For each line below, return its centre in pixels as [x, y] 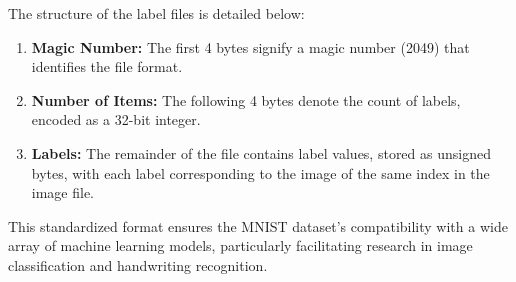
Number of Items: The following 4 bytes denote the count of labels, [246, 99]
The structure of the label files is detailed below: [156, 13]
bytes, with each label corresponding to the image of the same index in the [260, 172]
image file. [63, 192]
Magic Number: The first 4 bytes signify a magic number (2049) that [250, 46]
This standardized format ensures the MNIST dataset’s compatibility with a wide [258, 225]
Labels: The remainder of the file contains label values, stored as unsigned [261, 152]
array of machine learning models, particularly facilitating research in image [240, 245]
